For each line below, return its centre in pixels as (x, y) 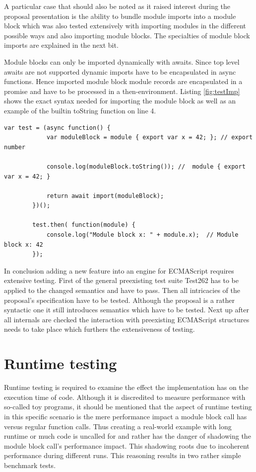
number (15, 147)
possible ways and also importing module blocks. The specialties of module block (127, 35)
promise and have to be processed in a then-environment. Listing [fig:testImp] (122, 91)
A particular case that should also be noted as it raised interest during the (117, 6)
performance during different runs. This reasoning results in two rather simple (123, 455)
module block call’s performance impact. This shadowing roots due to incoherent (127, 445)
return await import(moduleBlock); (105, 196)
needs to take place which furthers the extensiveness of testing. (99, 329)
